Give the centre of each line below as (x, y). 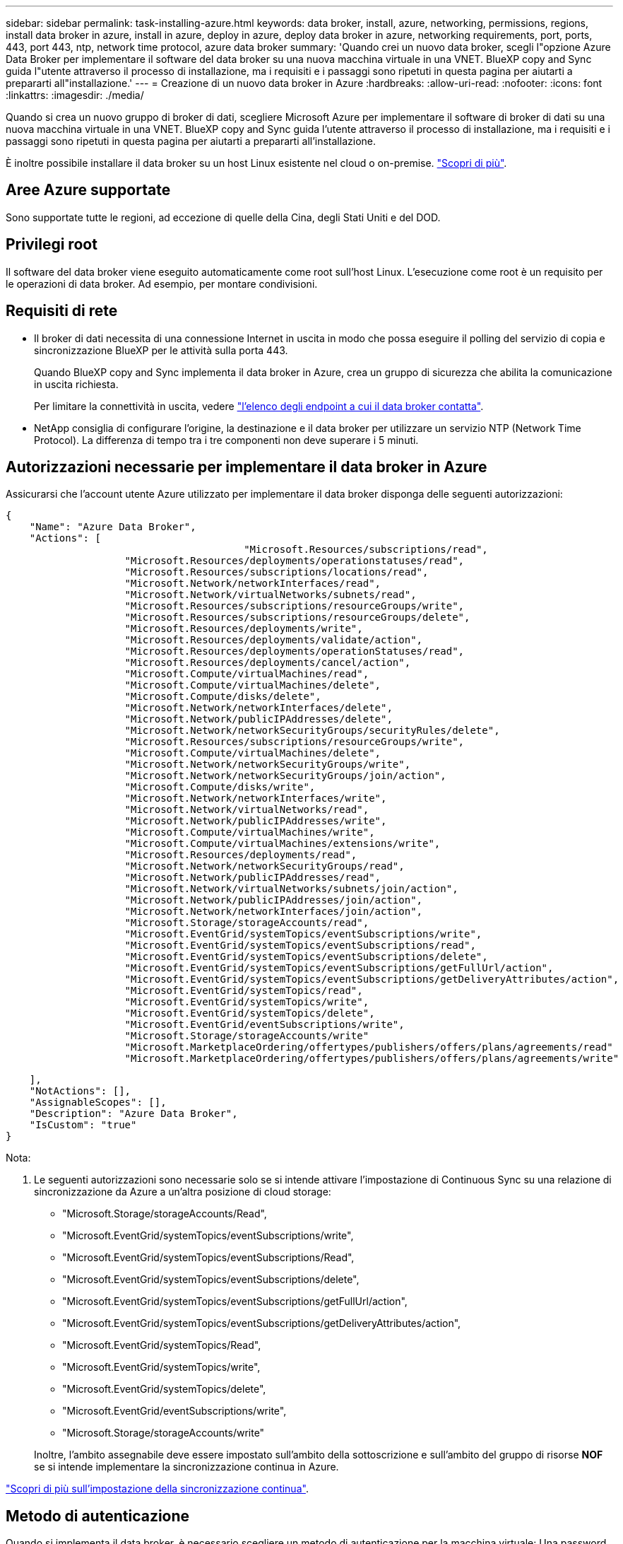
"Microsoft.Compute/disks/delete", (223, 697)
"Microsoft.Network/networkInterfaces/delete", (259, 708)
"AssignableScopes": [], (98, 1103)
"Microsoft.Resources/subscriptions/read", (366, 550)
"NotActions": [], (80, 1091)
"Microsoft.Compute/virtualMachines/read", (247, 674)
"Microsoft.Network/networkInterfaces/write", (256, 799)
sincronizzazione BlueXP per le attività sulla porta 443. (161, 350)
